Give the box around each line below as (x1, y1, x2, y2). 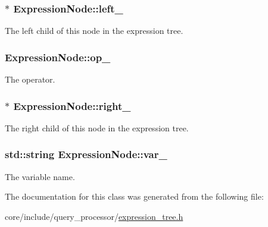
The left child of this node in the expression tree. (5, 24, 183, 37)
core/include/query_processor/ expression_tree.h (5, 210, 183, 222)
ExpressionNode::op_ (5, 49, 111, 64)
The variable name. (5, 170, 75, 182)
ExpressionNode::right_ (13, 98, 131, 113)
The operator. (5, 73, 55, 86)
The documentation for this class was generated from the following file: (5, 190, 264, 203)
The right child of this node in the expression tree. (5, 121, 189, 134)
